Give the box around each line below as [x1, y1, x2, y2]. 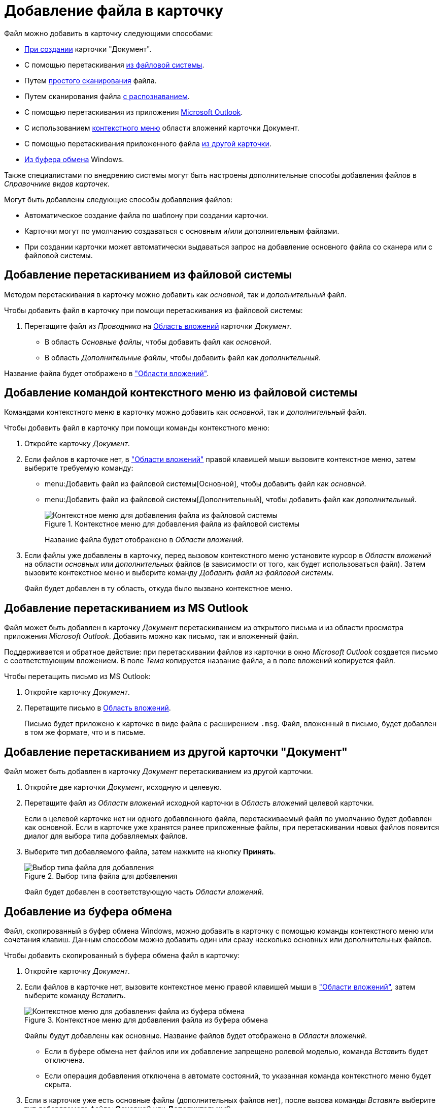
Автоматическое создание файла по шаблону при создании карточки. [24, 210, 268, 220]
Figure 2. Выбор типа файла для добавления [24, 872, 178, 881]
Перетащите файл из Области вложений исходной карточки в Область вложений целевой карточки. [24, 798, 374, 808]
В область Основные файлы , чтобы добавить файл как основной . [45, 337, 271, 346]
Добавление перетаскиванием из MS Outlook [4, 601, 249, 614]
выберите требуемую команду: [24, 464, 133, 473]
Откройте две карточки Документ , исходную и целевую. [24, 783, 222, 792]
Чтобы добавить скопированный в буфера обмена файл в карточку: [4, 950, 240, 960]
